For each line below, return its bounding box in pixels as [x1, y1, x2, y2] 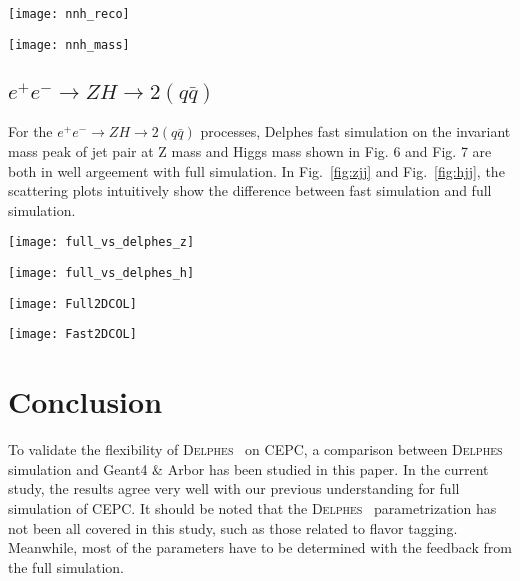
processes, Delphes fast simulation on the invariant [200, 121, 511, 142]
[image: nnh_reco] [8, 7, 130, 21]
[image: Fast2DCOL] [8, 327, 137, 342]
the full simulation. [8, 556, 124, 577]
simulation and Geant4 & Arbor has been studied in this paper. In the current [8, 458, 489, 479]
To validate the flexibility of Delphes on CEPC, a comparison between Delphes [8, 439, 503, 460]
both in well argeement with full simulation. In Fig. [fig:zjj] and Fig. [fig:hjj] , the [8, 160, 505, 181]
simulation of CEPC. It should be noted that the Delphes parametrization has [8, 497, 497, 518]
